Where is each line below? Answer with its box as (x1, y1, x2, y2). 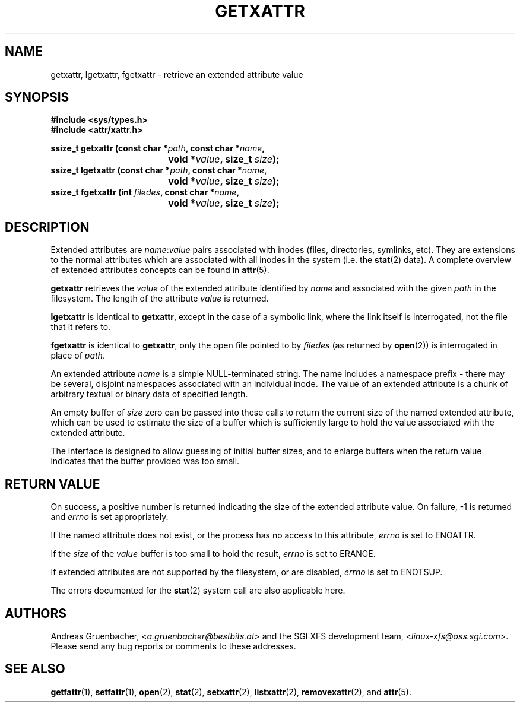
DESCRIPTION (5, 219, 90, 234)
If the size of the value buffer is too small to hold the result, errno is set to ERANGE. (50, 549, 376, 559)
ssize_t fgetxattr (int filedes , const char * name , (50, 187, 240, 198)
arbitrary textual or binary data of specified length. (50, 389, 248, 400)
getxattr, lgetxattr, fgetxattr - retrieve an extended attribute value (50, 69, 303, 80)
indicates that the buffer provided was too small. (50, 456, 240, 467)
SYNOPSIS (5, 90, 69, 105)
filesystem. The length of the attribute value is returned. (50, 293, 269, 304)
